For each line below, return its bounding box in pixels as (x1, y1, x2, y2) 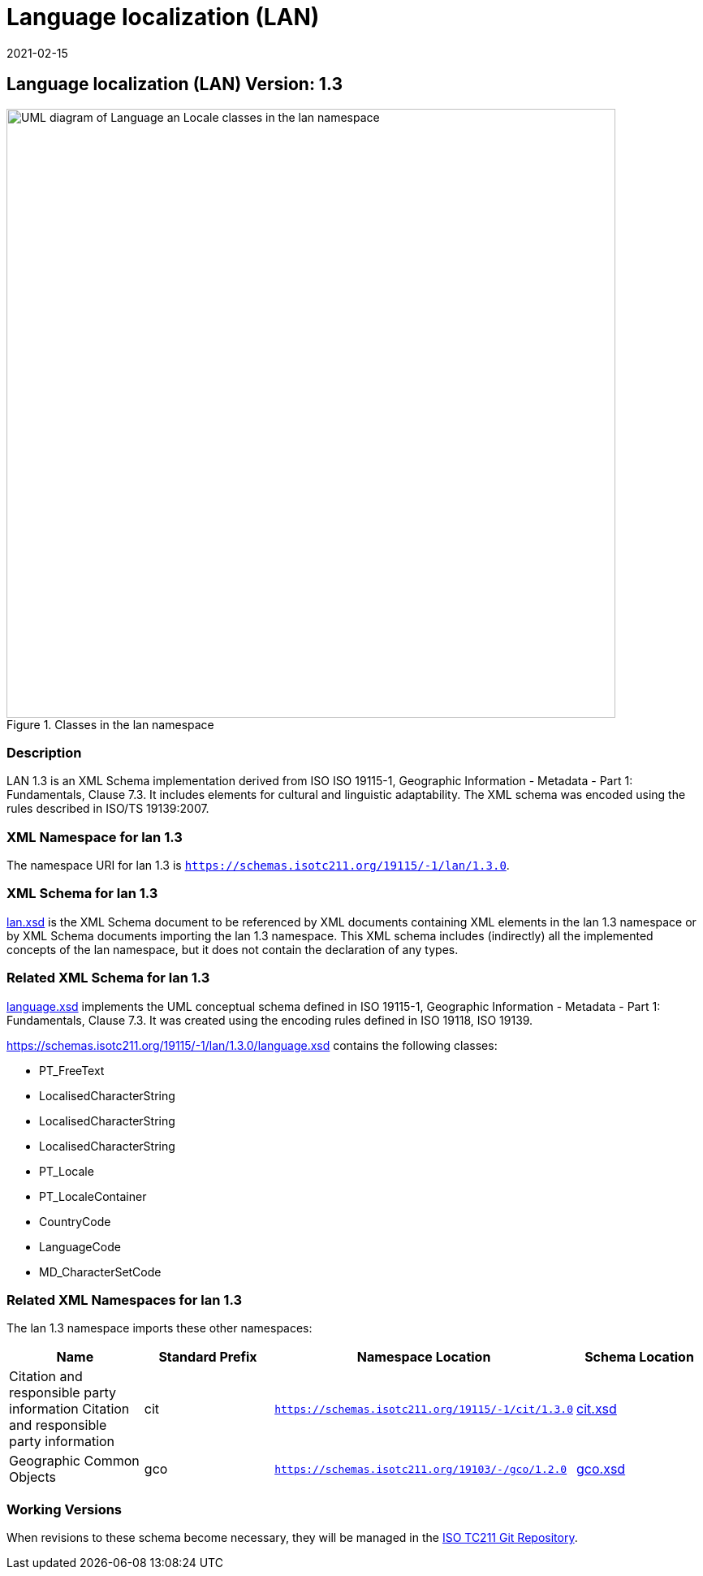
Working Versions (6, 1500, 123, 1518)
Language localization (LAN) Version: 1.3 (6, 74, 343, 95)
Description (6, 744, 82, 761)
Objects (9, 1469, 56, 1486)
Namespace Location (356, 1349, 491, 1366)
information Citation (9, 1401, 130, 1418)
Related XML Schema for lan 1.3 (6, 969, 210, 987)
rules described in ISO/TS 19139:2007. (6, 801, 209, 816)
